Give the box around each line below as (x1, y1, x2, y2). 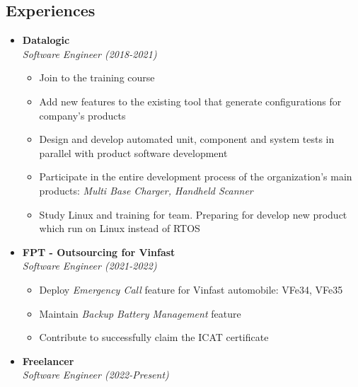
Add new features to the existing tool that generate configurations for (39, 93, 342, 108)
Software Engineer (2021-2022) (22, 258, 157, 273)
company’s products (39, 108, 126, 122)
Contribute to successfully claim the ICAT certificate (39, 330, 269, 345)
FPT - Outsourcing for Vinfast (22, 244, 175, 259)
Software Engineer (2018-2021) (22, 46, 157, 61)
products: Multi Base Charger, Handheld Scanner (39, 183, 253, 197)
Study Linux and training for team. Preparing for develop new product (39, 207, 347, 221)
